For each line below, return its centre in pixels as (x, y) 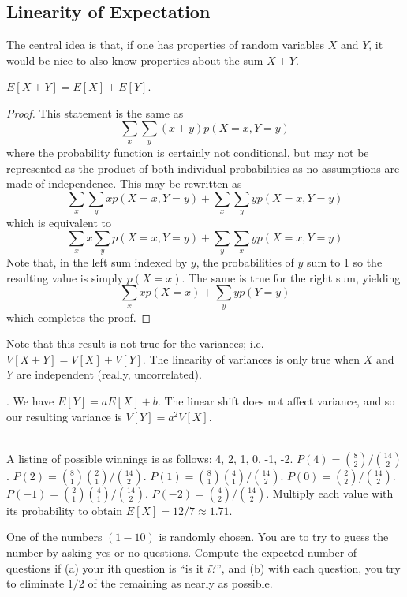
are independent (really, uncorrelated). (109, 374)
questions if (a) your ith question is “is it (105, 567)
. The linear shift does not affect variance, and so (276, 401)
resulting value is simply (65, 277)
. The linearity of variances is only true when (251, 358)
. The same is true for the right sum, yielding (291, 277)
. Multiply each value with (330, 493)
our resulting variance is (64, 416)
